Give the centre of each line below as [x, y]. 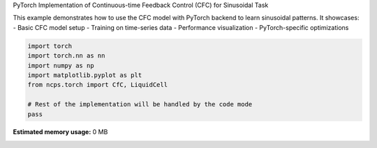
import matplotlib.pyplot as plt [85, 75]
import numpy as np [61, 65]
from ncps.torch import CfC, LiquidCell [97, 85]
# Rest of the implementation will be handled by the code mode [140, 105]
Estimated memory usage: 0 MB [60, 132]
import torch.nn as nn [66, 56]
